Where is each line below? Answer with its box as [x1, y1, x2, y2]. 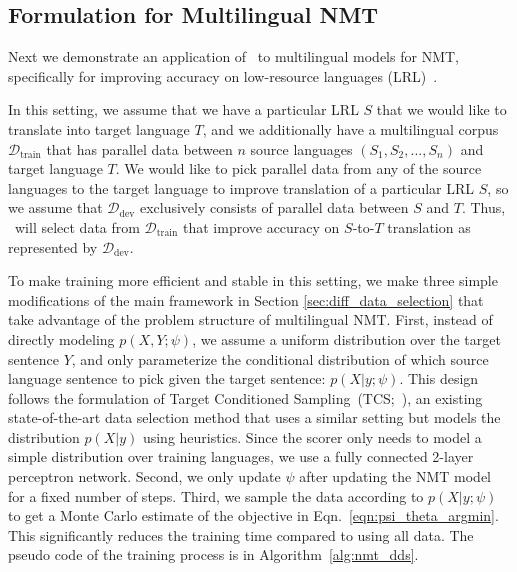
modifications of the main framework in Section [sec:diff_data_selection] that [8, 289, 484, 310]
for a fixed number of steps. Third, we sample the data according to [8, 485, 424, 506]
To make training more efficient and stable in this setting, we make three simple [8, 270, 498, 291]
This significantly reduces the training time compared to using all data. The [8, 524, 474, 545]
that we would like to [376, 99, 507, 120]
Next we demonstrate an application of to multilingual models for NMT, [8, 46, 459, 67]
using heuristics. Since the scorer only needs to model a [142, 426, 482, 447]
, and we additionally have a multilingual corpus [202, 118, 499, 139]
